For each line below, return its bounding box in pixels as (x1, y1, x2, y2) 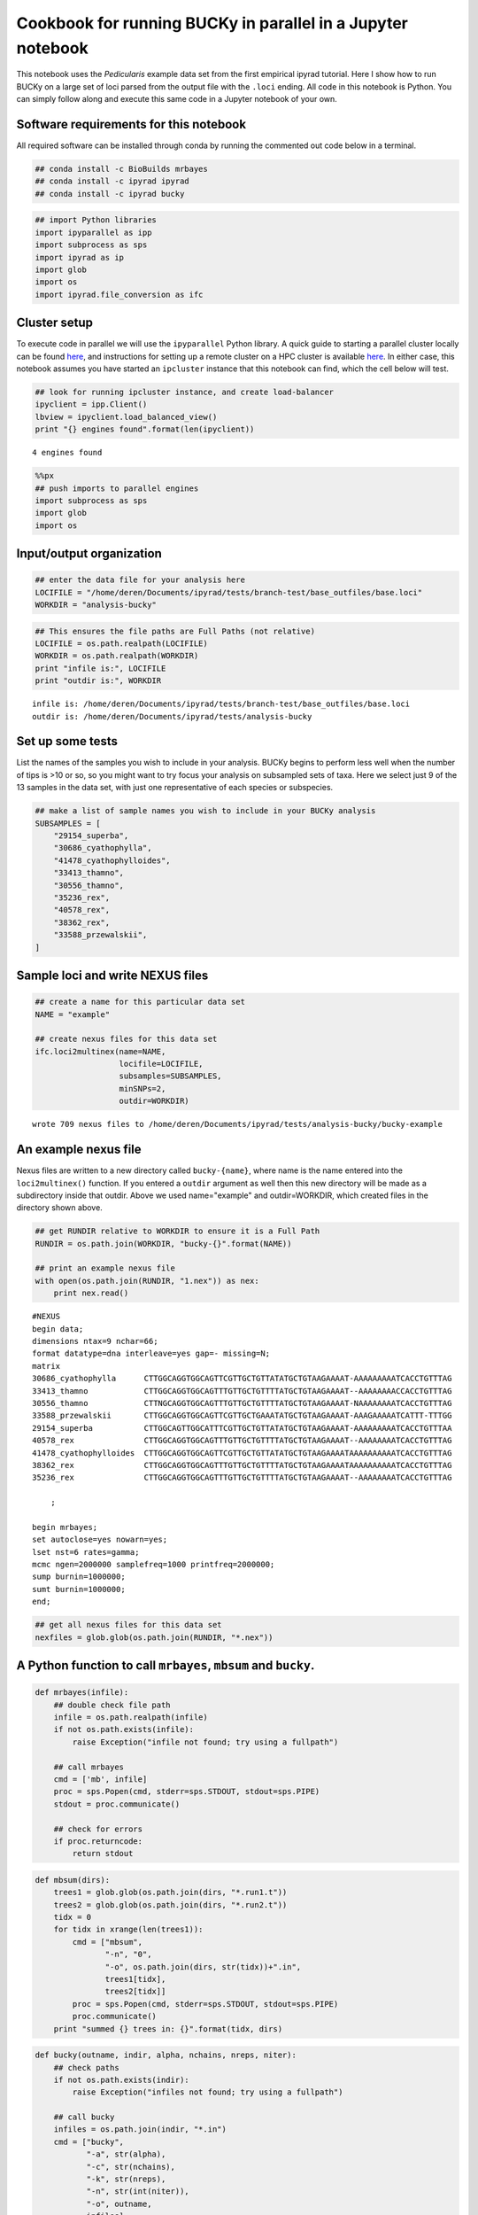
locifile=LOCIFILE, (119, 1059, 204, 1069)
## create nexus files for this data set (35, 1034, 218, 1045)
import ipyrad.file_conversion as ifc (35, 289, 204, 299)
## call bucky (53, 2112, 115, 2122)
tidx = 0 (53, 1912, 92, 1923)
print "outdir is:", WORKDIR (35, 676, 162, 686)
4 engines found (32, 447, 103, 458)
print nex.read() (53, 1288, 129, 1298)
